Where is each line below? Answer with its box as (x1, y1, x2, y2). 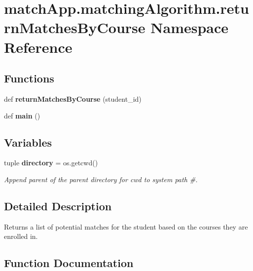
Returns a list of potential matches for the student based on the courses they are (4, 221, 248, 232)
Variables (4, 134, 52, 150)
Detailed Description (4, 198, 112, 213)
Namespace (150, 17, 229, 38)
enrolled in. (4, 231, 38, 241)
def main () (4, 110, 40, 120)
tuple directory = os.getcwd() (4, 157, 98, 168)
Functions (4, 71, 54, 86)
